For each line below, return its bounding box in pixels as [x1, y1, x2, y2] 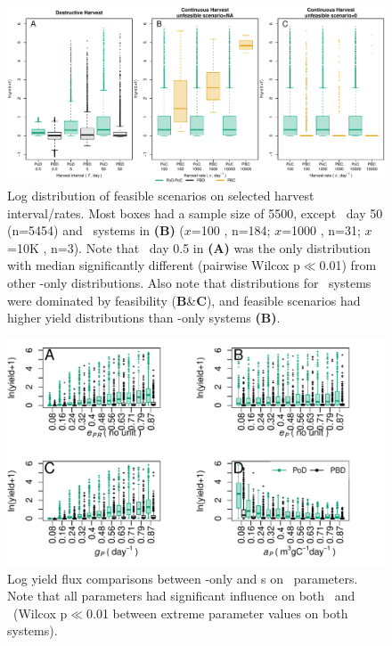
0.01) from [319, 256, 377, 274]
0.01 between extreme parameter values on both [86, 603, 348, 622]
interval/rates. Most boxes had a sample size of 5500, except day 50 [7, 203, 383, 222]
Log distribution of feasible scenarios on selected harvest [7, 186, 314, 205]
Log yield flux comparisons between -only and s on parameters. [7, 568, 358, 587]
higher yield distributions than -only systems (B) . [7, 308, 281, 327]
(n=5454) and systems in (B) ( [7, 221, 184, 240]
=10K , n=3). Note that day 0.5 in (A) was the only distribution [7, 238, 371, 257]
